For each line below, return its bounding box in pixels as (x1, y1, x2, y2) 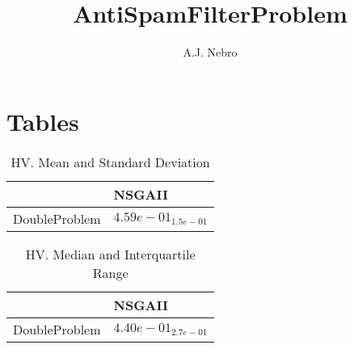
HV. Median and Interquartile (25, 244, 196, 263)
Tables (6, 104, 79, 137)
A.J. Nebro (183, 44, 238, 61)
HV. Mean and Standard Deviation (11, 152, 210, 171)
